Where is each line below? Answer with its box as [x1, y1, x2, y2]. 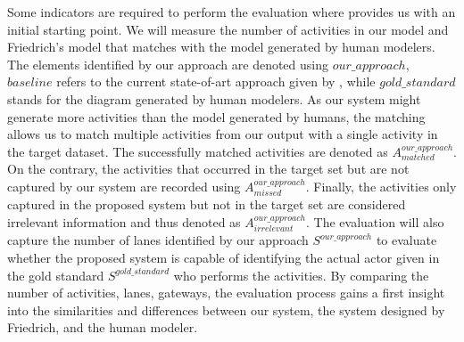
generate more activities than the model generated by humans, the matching [7, 107, 426, 126]
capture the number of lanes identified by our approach [7, 231, 309, 249]
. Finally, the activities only [305, 176, 457, 195]
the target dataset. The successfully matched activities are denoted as [7, 142, 388, 160]
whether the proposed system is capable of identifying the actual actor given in [7, 248, 440, 266]
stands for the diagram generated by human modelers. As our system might [7, 89, 421, 108]
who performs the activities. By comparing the [173, 265, 429, 284]
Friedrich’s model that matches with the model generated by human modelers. [7, 37, 435, 56]
